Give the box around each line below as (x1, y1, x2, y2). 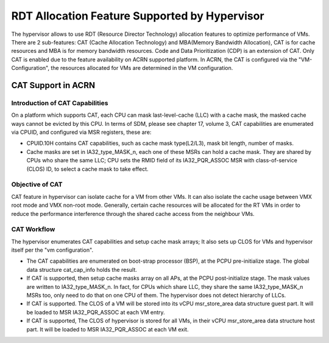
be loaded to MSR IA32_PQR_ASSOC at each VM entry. (26, 308, 165, 316)
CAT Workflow (11, 225, 55, 234)
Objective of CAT (11, 180, 63, 189)
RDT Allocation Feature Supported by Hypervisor (11, 9, 264, 23)
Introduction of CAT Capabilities (11, 99, 108, 107)
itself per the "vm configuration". (11, 246, 94, 254)
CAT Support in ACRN (11, 80, 96, 91)
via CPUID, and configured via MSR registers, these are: (11, 128, 152, 136)
